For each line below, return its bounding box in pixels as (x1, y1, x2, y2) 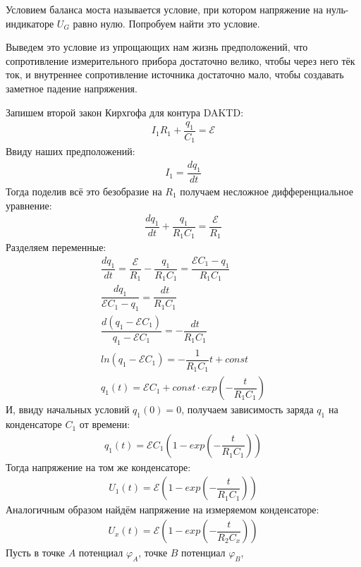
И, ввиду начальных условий (6, 402, 130, 417)
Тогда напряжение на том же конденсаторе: (6, 459, 191, 474)
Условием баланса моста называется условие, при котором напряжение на (6, 2, 323, 16)
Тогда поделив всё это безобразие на (6, 183, 162, 198)
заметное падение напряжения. (6, 80, 137, 95)
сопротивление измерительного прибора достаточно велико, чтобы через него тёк (6, 53, 355, 68)
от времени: (79, 417, 130, 432)
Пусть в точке (6, 545, 66, 560)
